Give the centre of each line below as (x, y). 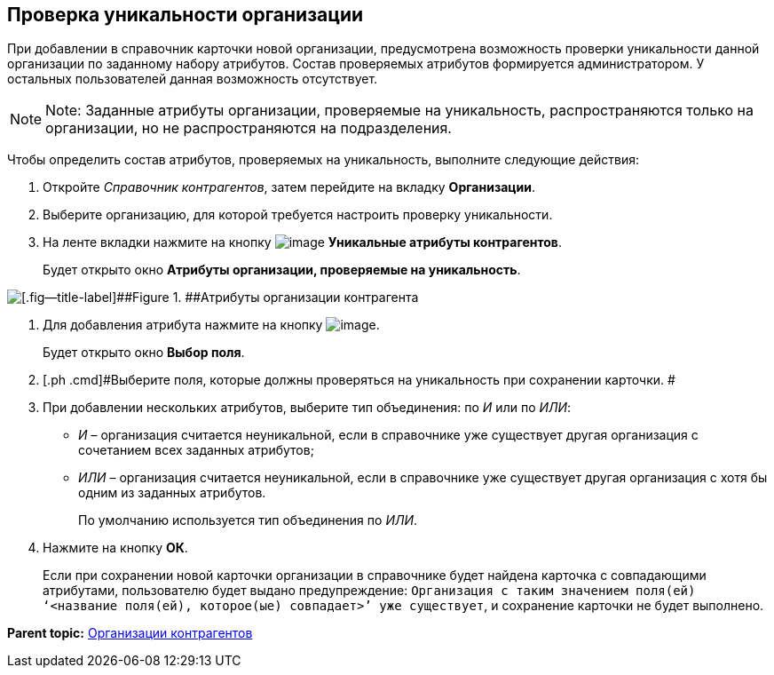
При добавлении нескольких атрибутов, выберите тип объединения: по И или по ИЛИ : (307, 408)
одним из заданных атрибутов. (172, 493)
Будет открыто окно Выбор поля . (144, 353)
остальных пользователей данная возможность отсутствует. (193, 79)
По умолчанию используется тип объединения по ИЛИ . (248, 520)
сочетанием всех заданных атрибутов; (196, 450)
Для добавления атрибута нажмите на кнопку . (211, 325)
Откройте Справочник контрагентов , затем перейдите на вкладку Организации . (289, 187)
